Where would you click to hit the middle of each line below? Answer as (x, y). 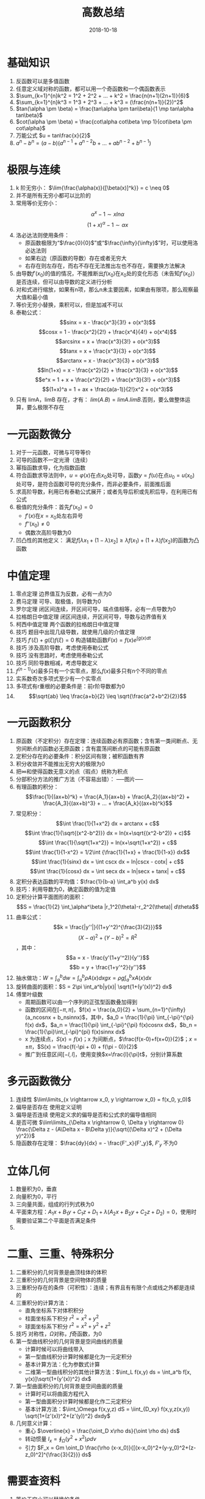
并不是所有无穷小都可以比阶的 (53, 196)
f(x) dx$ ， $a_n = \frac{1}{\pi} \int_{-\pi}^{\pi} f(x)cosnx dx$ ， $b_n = (111, 1024)
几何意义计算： (34, 1423)
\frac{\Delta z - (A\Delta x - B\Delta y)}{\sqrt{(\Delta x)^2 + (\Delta (99, 1129)
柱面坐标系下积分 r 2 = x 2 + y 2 (62, 1318)
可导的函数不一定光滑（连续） (53, 460)
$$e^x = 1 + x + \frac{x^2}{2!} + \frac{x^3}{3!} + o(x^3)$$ (108, 380)
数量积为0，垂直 (36, 1189)
